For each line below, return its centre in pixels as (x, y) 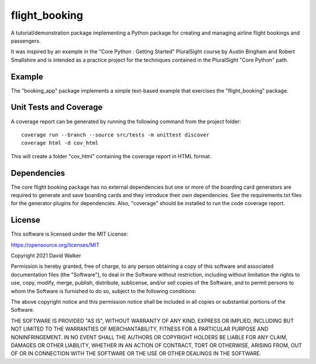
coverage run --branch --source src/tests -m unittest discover (116, 135)
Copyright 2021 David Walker (46, 256)
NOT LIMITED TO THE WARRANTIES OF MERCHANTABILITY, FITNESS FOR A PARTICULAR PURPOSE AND (140, 329)
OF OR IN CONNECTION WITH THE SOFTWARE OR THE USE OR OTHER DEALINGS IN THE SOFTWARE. (136, 353)
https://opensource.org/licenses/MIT (55, 245)
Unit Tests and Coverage (57, 108)
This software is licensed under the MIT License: (69, 234)
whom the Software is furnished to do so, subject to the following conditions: (104, 291)
